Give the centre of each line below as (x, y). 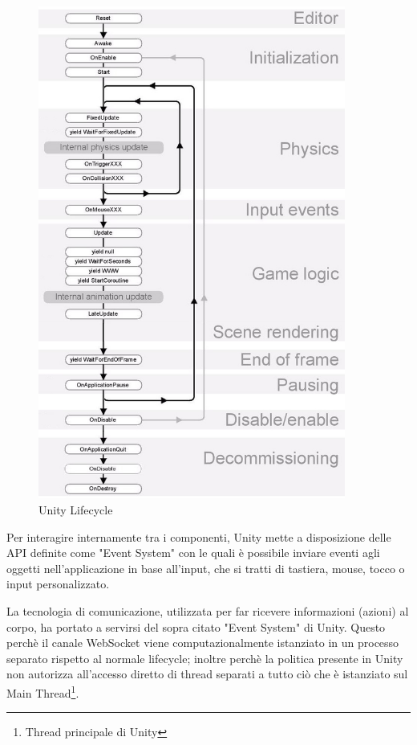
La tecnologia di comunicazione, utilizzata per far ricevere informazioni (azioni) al (208, 611)
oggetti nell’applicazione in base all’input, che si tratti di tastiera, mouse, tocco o (206, 568)
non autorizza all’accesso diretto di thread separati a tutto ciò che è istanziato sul (207, 674)
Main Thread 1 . (43, 691)
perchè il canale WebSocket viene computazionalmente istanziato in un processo (203, 643)
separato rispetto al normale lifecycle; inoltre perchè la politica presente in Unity (205, 658)
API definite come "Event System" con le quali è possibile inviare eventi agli (193, 553)
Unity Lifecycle (76, 510)
